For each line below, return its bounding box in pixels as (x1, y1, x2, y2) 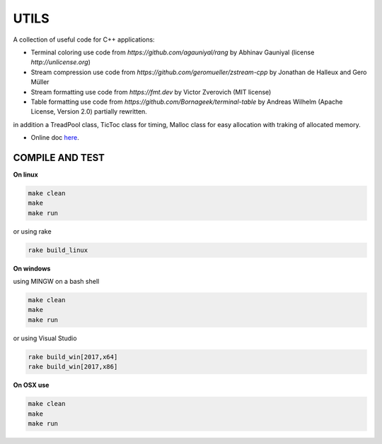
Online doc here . (30, 133, 79, 142)
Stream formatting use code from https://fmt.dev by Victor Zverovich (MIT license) (30, 88, 272, 96)
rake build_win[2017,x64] (28, 353, 118, 361)
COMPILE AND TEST (13, 152, 105, 164)
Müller (30, 78, 50, 86)
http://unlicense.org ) (30, 58, 91, 66)
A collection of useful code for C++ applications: (13, 35, 155, 44)
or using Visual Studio (13, 334, 77, 342)
